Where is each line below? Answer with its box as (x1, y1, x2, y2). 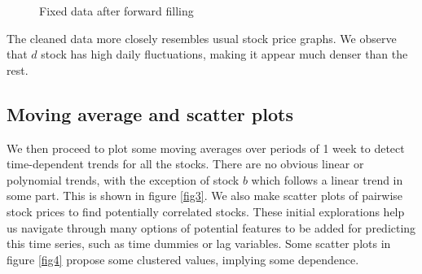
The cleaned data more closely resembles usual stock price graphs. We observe (7, 29, 397, 46)
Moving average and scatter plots (7, 101, 293, 126)
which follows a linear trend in (251, 171, 403, 188)
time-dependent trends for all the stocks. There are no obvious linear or (7, 155, 364, 172)
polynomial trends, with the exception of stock (7, 171, 240, 188)
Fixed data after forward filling (39, 2, 194, 19)
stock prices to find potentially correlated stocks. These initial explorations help (7, 202, 405, 220)
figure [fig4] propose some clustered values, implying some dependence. (7, 250, 359, 267)
